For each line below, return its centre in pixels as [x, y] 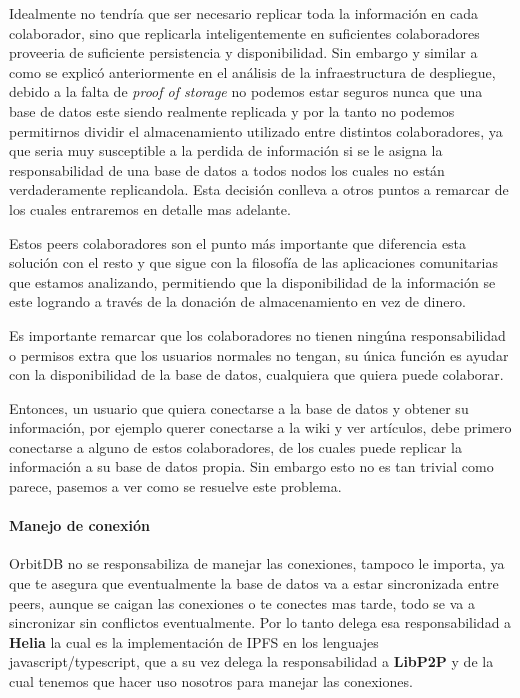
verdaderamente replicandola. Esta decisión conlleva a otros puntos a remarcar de [259, 189]
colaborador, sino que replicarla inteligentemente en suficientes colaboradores [244, 32]
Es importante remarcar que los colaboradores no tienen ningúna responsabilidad [257, 334]
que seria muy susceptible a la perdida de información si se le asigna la [226, 150]
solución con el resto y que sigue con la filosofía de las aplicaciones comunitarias [254, 262]
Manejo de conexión [79, 525]
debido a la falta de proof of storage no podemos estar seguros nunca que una [246, 91]
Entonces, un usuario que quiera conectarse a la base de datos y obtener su [239, 407]
